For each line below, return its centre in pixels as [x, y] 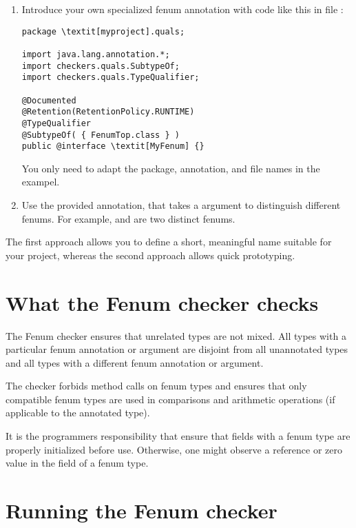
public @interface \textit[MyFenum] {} [113, 146]
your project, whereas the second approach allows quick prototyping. [150, 255]
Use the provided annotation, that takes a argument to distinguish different [181, 205]
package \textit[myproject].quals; [103, 31]
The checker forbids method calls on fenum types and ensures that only [156, 386]
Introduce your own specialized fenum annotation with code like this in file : [182, 9]
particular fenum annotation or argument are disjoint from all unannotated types [177, 349]
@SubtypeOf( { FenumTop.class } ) [101, 135]
